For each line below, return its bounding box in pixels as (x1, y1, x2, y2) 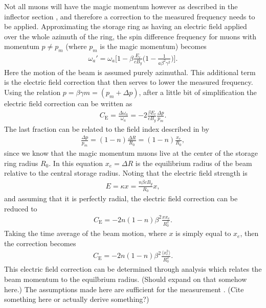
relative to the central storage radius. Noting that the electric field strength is (4, 168, 248, 178)
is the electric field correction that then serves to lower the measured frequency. (4, 77, 253, 87)
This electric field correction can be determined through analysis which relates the (4, 264, 262, 274)
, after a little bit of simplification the (139, 86, 257, 97)
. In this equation (49, 157, 103, 168)
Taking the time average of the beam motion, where (4, 228, 167, 239)
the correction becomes (4, 238, 76, 248)
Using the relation (4, 86, 61, 97)
